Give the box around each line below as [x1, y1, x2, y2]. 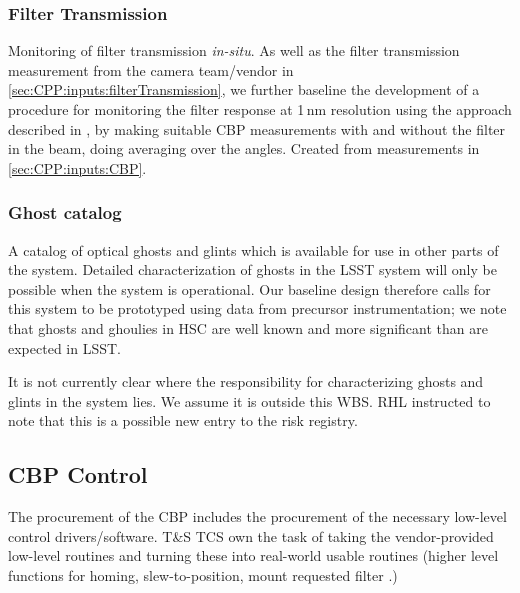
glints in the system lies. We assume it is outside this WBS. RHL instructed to [8, 390, 491, 411]
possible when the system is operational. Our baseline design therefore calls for [8, 278, 491, 299]
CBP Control [8, 459, 148, 490]
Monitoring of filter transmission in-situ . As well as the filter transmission [8, 40, 460, 61]
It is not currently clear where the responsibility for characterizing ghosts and [8, 371, 484, 392]
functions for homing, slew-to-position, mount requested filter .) [8, 564, 398, 585]
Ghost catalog [8, 200, 122, 225]
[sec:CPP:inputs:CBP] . [8, 157, 147, 178]
